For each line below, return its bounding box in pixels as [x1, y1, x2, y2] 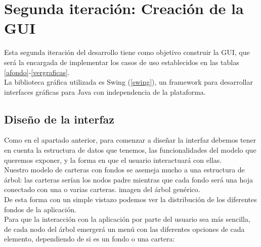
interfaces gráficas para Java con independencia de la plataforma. [4, 86, 206, 97]
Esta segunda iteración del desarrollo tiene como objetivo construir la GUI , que [4, 47, 250, 57]
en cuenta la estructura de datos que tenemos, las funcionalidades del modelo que [4, 145, 256, 155]
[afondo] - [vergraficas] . [4, 67, 70, 77]
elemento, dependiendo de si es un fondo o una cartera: [4, 233, 175, 244]
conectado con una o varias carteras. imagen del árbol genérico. [4, 184, 200, 195]
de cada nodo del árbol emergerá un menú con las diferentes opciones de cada [4, 223, 245, 234]
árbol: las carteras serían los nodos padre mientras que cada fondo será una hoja [4, 174, 253, 184]
